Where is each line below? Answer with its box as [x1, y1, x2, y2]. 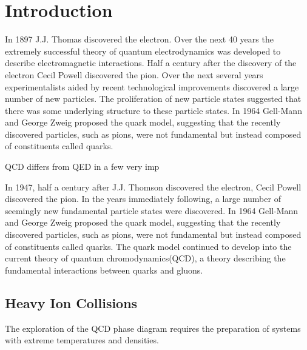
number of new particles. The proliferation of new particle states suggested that [5, 92, 302, 105]
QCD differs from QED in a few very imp [5, 160, 160, 173]
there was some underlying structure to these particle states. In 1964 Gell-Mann [5, 104, 302, 116]
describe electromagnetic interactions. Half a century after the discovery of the [5, 56, 297, 69]
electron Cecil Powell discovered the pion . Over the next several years [5, 68, 263, 81]
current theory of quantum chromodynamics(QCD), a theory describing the [5, 252, 286, 264]
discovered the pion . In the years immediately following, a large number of [5, 192, 281, 205]
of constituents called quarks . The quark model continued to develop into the [5, 240, 292, 252]
